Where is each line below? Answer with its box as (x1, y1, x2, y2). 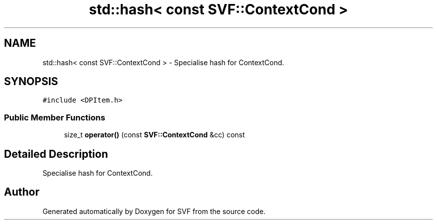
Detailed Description (4, 147, 108, 160)
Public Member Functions (4, 112, 105, 122)
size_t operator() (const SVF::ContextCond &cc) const (64, 130, 245, 139)
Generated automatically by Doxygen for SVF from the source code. (42, 207, 266, 216)
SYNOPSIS (4, 75, 58, 88)
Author (4, 186, 39, 199)
